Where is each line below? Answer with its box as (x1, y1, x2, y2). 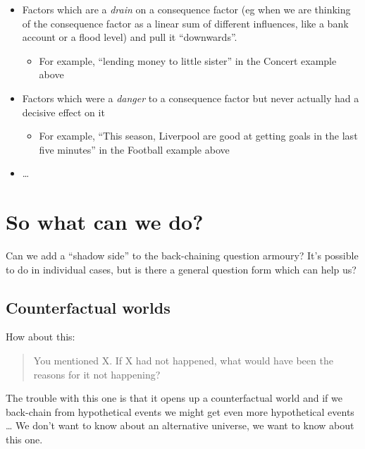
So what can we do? (6, 207, 204, 236)
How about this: (6, 329, 75, 344)
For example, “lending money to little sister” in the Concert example (39, 53, 337, 68)
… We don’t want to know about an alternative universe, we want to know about (6, 418, 354, 433)
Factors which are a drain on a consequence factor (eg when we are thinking (22, 2, 351, 16)
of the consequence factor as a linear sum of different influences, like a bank (22, 16, 349, 30)
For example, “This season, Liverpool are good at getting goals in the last (39, 128, 358, 143)
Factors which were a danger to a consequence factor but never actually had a (22, 90, 359, 105)
